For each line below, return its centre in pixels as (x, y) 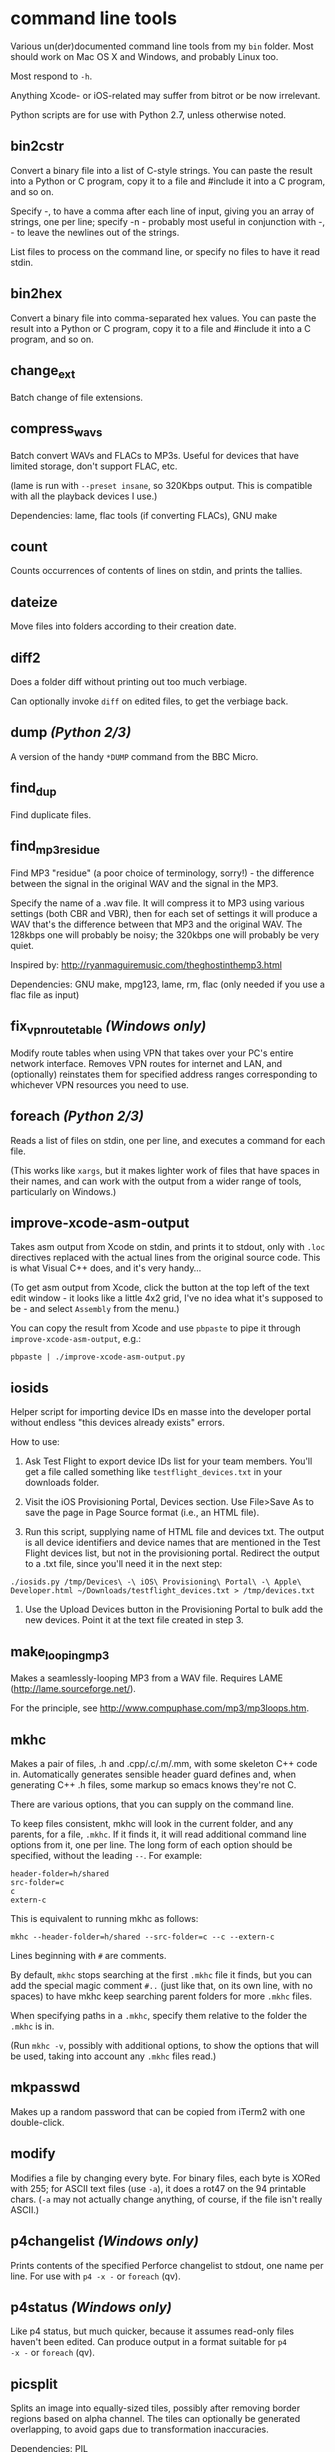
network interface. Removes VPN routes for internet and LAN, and (146, 1063)
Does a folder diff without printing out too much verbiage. (129, 681)
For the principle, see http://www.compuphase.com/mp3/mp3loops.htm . (160, 1708)
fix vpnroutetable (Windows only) (108, 1027)
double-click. (37, 2122)
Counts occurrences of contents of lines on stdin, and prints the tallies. (156, 571)
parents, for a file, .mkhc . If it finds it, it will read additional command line (158, 1834)
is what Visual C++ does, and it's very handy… (106, 1268)
